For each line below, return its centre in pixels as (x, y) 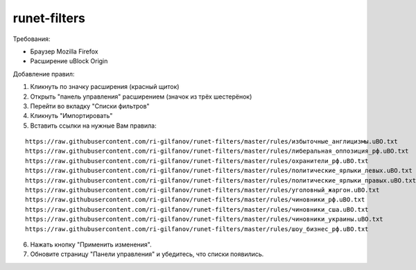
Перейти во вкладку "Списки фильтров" (90, 106)
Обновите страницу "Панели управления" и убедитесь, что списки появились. (147, 254)
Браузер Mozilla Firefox (64, 51)
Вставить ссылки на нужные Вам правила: (93, 126)
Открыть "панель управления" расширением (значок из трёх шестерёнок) (141, 96)
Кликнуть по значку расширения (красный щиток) (105, 87)
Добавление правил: (44, 74)
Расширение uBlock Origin (69, 61)
